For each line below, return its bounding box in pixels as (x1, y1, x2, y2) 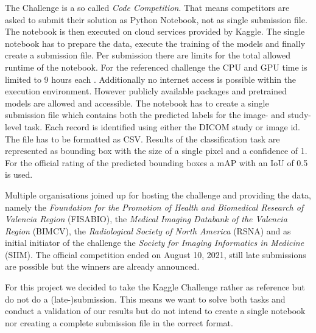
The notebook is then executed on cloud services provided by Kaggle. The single (5, 25, 305, 38)
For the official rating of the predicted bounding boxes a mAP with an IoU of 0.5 (5, 156, 308, 169)
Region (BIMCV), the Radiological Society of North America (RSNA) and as (5, 224, 291, 237)
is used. (5, 168, 33, 181)
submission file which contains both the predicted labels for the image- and (5, 108, 285, 121)
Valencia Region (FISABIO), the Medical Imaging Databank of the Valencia (5, 212, 287, 225)
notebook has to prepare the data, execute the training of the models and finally (5, 37, 306, 49)
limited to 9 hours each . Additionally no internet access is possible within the (5, 72, 297, 85)
